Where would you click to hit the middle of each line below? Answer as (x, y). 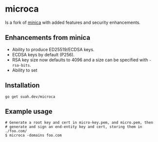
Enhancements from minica (48, 38)
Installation (22, 85)
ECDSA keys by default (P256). (43, 54)
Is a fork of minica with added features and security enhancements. (73, 22)
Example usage (29, 111)
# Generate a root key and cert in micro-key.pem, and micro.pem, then (79, 123)
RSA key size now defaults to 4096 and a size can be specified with (80, 60)
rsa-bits (21, 65)
